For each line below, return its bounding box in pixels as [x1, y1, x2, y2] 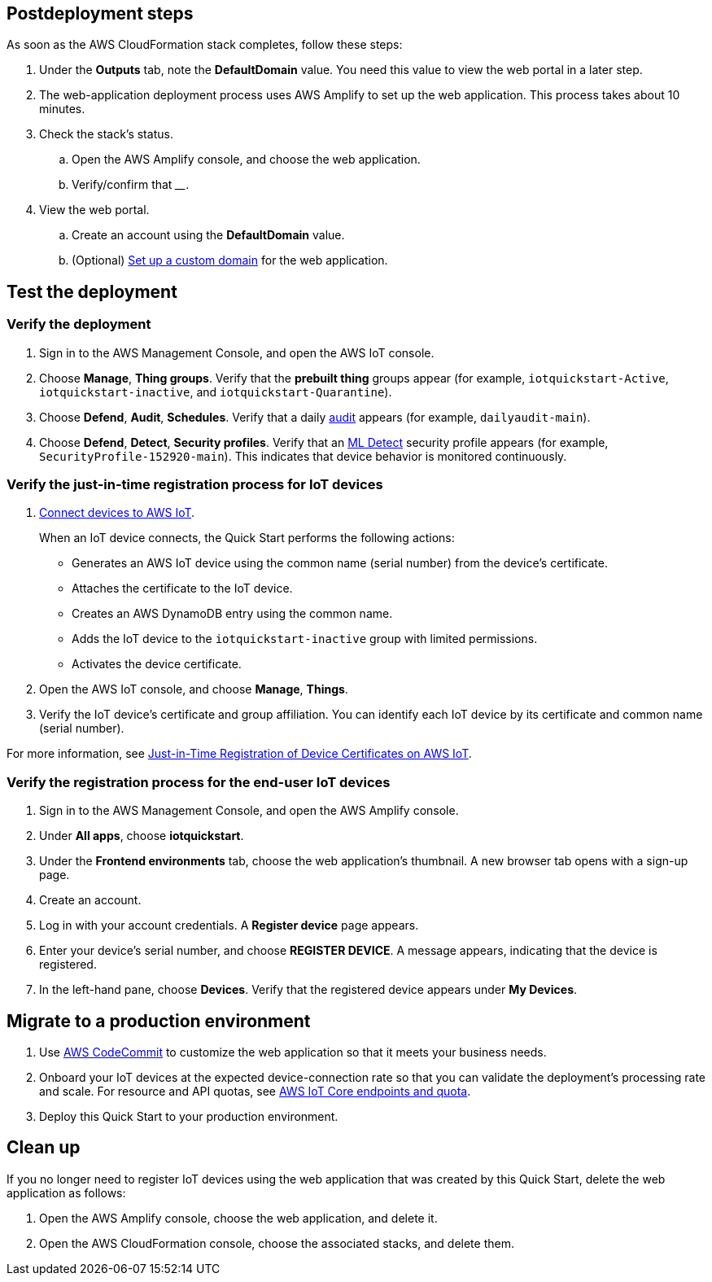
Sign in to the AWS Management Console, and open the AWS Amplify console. [39, 803, 459, 818]
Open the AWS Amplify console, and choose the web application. [72, 152, 421, 167]
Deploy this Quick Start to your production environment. [39, 1109, 339, 1123]
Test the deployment [7, 281, 177, 302]
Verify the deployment [7, 316, 151, 333]
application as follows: [7, 1185, 126, 1200]
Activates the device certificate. [72, 657, 242, 672]
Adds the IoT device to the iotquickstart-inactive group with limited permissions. [72, 632, 538, 646]
